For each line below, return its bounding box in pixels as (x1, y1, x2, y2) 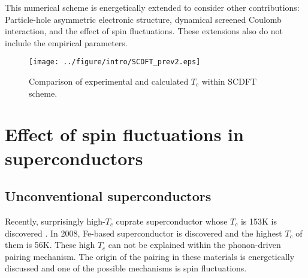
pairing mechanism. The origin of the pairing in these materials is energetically (5, 250, 295, 262)
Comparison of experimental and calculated (29, 75, 189, 88)
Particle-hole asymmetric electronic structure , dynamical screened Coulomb (5, 13, 282, 25)
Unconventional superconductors (5, 187, 212, 205)
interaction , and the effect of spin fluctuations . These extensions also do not (5, 25, 283, 37)
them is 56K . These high (5, 238, 95, 251)
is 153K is (240, 214, 277, 227)
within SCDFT (201, 75, 257, 88)
